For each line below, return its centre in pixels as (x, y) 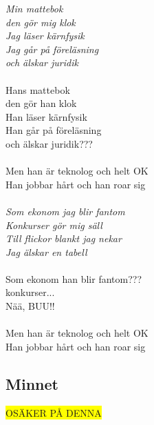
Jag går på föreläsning (52, 49)
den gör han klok (41, 103)
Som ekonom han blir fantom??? (74, 278)
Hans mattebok (38, 89)
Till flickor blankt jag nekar (64, 238)
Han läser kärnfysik (46, 116)
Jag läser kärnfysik (45, 36)
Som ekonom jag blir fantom (65, 211)
